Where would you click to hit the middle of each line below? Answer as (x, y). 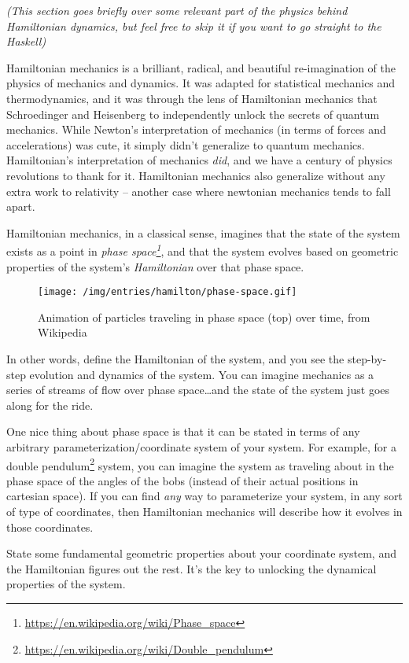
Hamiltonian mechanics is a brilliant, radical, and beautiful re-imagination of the (201, 67)
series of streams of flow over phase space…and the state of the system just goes (198, 390)
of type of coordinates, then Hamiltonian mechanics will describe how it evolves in (204, 511)
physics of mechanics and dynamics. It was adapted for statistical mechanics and (201, 83)
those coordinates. (50, 527)
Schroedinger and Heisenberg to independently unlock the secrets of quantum (193, 114)
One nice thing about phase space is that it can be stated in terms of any (183, 431)
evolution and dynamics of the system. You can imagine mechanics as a (202, 374)
